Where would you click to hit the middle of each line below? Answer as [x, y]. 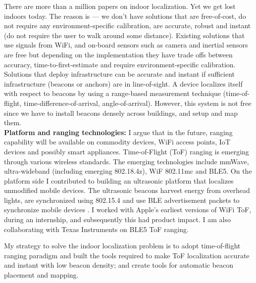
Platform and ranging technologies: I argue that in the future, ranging [118, 132]
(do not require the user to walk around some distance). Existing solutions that [125, 35]
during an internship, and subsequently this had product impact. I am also [117, 219]
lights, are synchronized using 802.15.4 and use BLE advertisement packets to [122, 200]
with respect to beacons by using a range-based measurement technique [112, 93]
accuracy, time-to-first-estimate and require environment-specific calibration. [120, 64]
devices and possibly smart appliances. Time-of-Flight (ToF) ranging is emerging [127, 151]
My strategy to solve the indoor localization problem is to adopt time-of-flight [122, 246]
